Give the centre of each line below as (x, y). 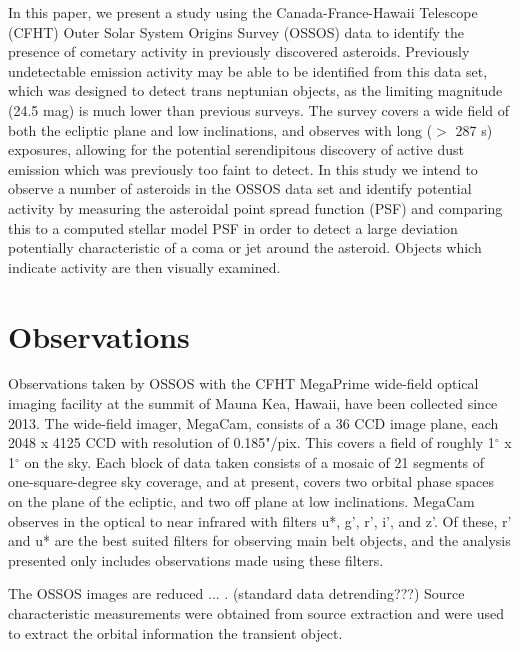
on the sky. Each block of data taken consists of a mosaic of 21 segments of (254, 461)
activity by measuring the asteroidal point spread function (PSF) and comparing (255, 207)
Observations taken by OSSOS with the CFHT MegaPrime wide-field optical (243, 383)
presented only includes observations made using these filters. (196, 559)
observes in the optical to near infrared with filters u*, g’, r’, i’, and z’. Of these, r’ (260, 520)
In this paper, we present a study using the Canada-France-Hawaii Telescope (243, 12)
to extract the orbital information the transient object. (175, 632)
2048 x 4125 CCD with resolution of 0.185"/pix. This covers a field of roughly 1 (251, 442)
